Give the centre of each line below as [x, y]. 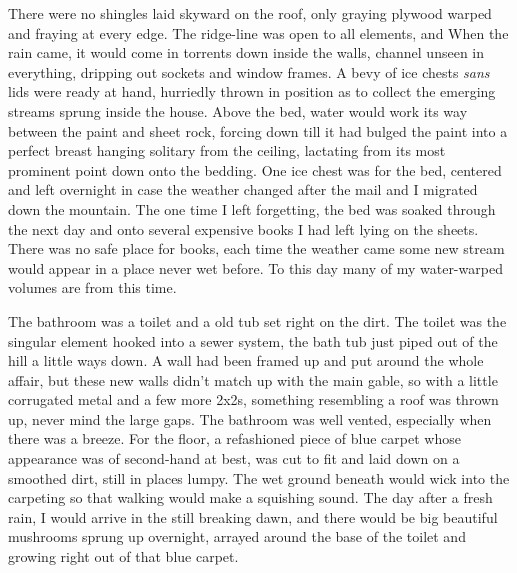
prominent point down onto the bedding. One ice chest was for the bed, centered [255, 169]
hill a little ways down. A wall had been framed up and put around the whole [246, 360]
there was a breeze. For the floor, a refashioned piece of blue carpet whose [234, 438]
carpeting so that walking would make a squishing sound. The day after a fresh [250, 497]
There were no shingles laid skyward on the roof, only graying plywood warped [250, 13]
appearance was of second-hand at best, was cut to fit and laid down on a [234, 458]
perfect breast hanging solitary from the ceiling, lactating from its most [227, 150]
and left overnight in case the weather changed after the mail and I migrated [243, 189]
